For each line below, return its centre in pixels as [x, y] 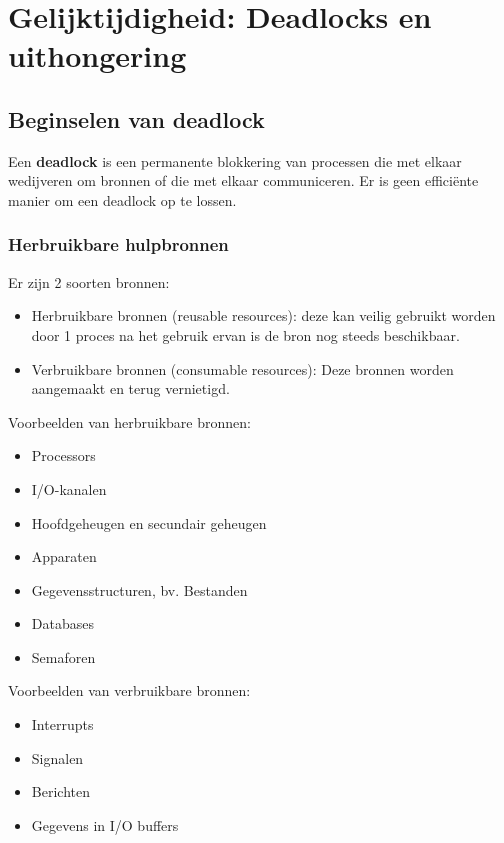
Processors [63, 455]
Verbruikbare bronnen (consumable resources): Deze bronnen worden [242, 368]
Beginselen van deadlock [136, 118]
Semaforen [63, 656]
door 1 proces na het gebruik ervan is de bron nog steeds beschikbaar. [245, 334]
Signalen [57, 757]
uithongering [97, 55]
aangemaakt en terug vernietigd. [130, 388]
